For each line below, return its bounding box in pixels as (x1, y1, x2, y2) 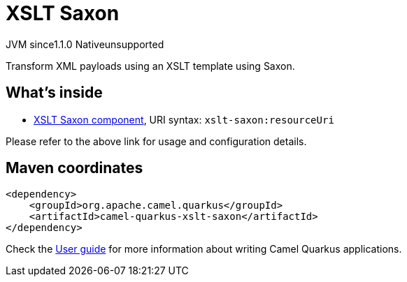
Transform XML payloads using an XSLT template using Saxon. (6, 59, 295, 72)
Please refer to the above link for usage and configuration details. (6, 135, 307, 147)
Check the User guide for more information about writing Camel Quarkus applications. (6, 243, 402, 255)
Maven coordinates (6, 159, 143, 177)
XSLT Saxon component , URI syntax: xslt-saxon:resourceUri (34, 113, 334, 126)
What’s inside (6, 84, 103, 102)
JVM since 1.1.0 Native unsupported (6, 38, 164, 50)
